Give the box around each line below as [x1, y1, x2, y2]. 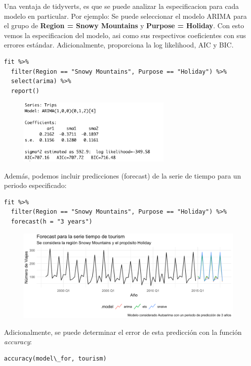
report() [11, 87, 40, 94]
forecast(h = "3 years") [11, 218, 92, 225]
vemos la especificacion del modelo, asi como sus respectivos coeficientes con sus [4, 30, 246, 40]
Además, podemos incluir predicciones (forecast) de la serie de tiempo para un [4, 170, 241, 181]
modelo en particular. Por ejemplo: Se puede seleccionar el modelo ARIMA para [4, 10, 247, 21]
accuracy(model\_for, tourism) [4, 355, 107, 362]
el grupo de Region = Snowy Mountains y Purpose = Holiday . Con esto [4, 20, 244, 31]
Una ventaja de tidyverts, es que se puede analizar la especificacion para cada [4, 1, 239, 11]
